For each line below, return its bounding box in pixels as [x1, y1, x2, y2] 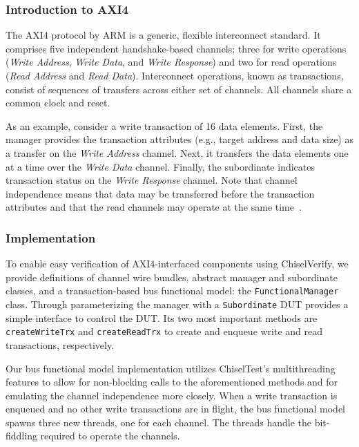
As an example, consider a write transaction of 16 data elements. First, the [6, 118, 323, 133]
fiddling [6, 428, 37, 443]
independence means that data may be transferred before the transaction [6, 186, 315, 200]
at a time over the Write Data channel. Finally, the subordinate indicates [6, 159, 315, 173]
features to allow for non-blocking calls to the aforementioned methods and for [6, 374, 338, 389]
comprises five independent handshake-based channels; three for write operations [6, 41, 347, 55]
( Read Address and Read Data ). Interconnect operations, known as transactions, [6, 68, 344, 82]
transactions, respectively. [6, 337, 115, 352]
